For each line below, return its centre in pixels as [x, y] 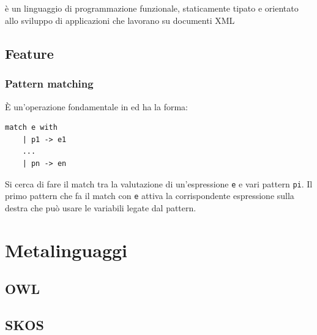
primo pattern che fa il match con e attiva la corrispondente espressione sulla [150, 196]
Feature [29, 53]
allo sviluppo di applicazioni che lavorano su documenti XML [120, 20]
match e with [31, 128]
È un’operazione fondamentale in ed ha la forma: [96, 106]
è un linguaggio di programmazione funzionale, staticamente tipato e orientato [152, 8]
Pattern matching [49, 84]
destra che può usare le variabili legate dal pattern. [101, 207]
